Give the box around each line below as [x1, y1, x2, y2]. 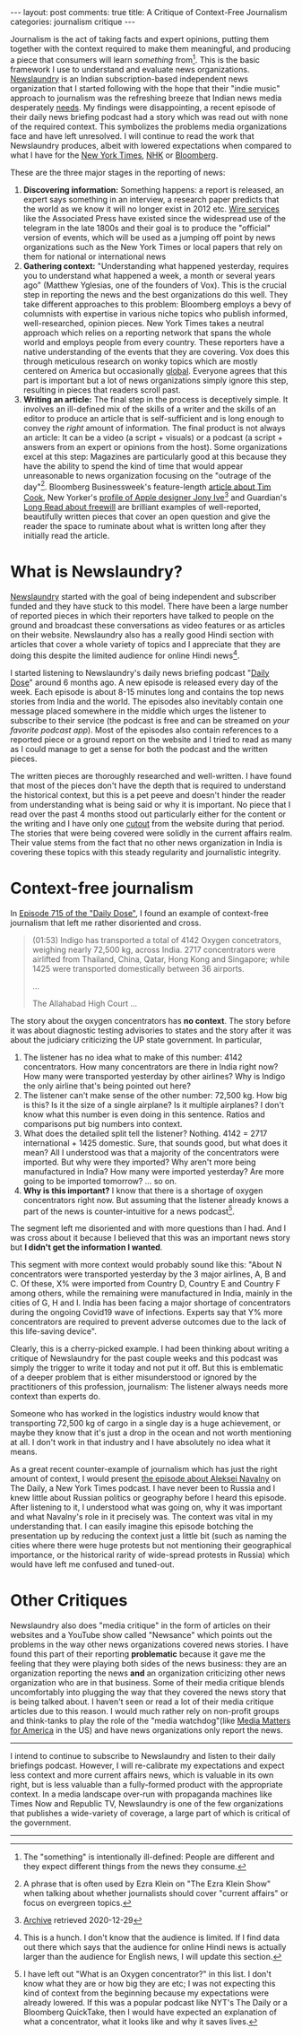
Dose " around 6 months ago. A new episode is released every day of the [10, 677, 279, 688]
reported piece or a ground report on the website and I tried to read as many [10, 733, 292, 745]
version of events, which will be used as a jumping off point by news [22, 231, 276, 243]
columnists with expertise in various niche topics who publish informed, [22, 308, 289, 319]
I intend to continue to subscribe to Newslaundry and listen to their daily [10, 1751, 276, 1762]
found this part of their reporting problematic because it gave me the [10, 1649, 266, 1659]
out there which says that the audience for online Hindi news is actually [22, 1942, 287, 1953]
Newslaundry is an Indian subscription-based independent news [10, 74, 249, 84]
